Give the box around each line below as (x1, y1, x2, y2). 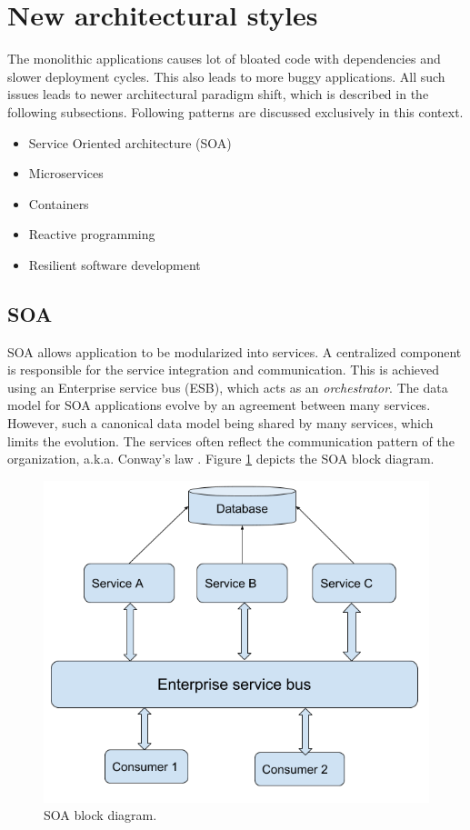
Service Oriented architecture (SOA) (28, 133, 232, 152)
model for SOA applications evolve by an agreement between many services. (7, 395, 431, 415)
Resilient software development (28, 255, 201, 274)
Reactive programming (28, 225, 155, 244)
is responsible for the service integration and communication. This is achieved (7, 360, 440, 379)
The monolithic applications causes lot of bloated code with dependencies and (7, 49, 441, 68)
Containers (28, 194, 89, 213)
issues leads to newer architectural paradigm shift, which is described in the (7, 85, 429, 104)
